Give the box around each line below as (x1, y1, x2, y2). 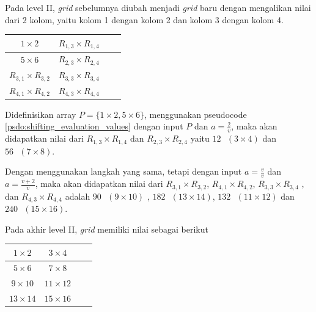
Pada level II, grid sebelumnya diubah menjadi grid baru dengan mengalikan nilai (5, 1, 311, 13)
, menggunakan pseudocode (144, 107, 247, 120)
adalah (65, 189, 90, 202)
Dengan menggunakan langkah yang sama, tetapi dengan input (5, 165, 242, 178)
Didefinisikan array (5, 107, 76, 120)
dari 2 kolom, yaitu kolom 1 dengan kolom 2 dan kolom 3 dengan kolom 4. (5, 13, 284, 26)
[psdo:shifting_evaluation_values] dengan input (5, 120, 183, 132)
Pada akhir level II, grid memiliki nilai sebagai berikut (5, 222, 208, 235)
